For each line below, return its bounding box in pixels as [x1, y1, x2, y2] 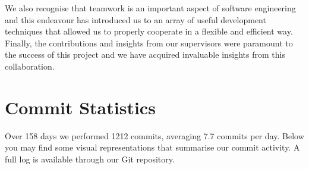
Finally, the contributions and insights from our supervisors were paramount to [5, 36, 293, 49]
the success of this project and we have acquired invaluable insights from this [5, 48, 285, 61]
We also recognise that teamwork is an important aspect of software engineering [5, 2, 296, 14]
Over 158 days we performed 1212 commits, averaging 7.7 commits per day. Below [5, 129, 304, 142]
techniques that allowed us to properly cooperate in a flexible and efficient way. [5, 25, 293, 37]
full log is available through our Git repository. [5, 152, 175, 165]
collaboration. [5, 60, 55, 72]
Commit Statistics [5, 95, 156, 119]
